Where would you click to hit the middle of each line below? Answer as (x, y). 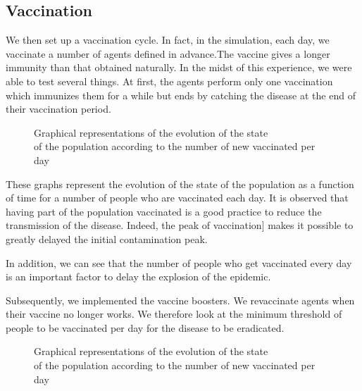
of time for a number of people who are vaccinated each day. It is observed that (177, 198)
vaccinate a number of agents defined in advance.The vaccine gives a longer (168, 53)
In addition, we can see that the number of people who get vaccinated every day (179, 262)
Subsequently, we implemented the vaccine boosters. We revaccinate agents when (180, 300)
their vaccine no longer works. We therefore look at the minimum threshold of (174, 314)
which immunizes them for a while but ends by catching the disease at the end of (181, 95)
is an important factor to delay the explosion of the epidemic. (138, 277)
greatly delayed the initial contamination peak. (107, 238)
